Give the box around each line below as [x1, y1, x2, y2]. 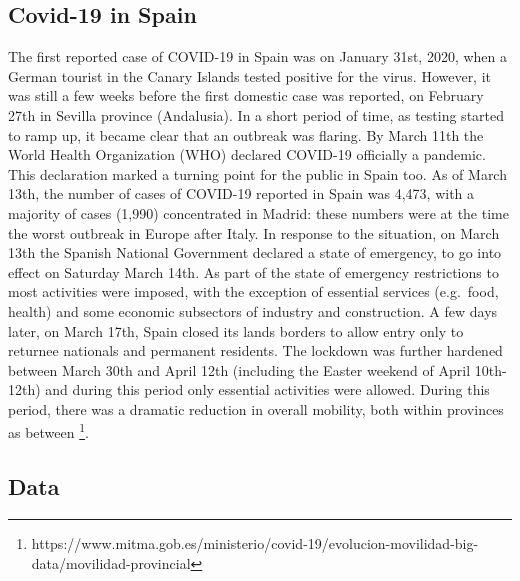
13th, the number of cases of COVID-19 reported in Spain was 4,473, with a [8, 183, 475, 204]
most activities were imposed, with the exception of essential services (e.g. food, [8, 281, 499, 302]
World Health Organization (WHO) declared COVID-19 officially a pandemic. [8, 144, 486, 165]
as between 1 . [8, 419, 89, 443]
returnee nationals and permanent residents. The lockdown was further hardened [8, 340, 503, 361]
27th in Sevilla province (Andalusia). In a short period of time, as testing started [8, 104, 505, 125]
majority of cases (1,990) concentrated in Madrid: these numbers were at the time [8, 202, 509, 223]
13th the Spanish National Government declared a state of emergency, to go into [8, 242, 502, 263]
